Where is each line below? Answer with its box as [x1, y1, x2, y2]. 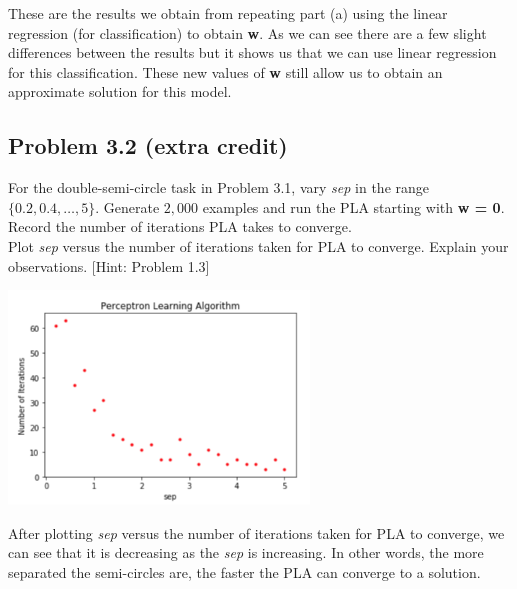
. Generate [95, 196, 160, 217]
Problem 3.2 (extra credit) [8, 130, 288, 161]
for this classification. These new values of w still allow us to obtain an [8, 61, 443, 82]
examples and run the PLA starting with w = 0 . [202, 196, 505, 217]
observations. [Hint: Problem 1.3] [8, 255, 210, 276]
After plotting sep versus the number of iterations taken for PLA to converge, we [8, 522, 505, 543]
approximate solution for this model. [8, 81, 232, 102]
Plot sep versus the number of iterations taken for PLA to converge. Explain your [8, 235, 509, 256]
